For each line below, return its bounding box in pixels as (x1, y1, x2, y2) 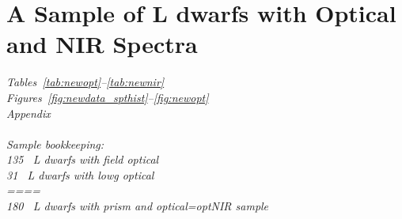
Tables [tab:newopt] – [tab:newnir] (6, 74, 165, 90)
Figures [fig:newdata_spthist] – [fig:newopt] (6, 89, 209, 105)
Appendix (6, 104, 51, 121)
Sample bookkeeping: (6, 135, 104, 152)
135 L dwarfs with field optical (6, 151, 159, 168)
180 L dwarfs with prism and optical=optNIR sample (6, 198, 269, 214)
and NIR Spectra (6, 28, 198, 60)
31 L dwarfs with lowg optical (6, 166, 154, 183)
